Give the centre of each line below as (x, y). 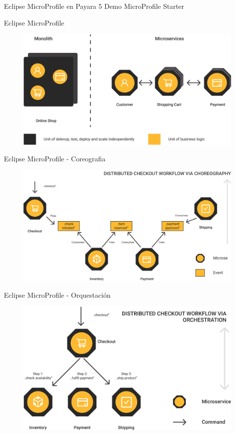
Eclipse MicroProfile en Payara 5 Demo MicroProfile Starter (94, 6)
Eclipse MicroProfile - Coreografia (55, 159)
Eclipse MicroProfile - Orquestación (57, 294)
